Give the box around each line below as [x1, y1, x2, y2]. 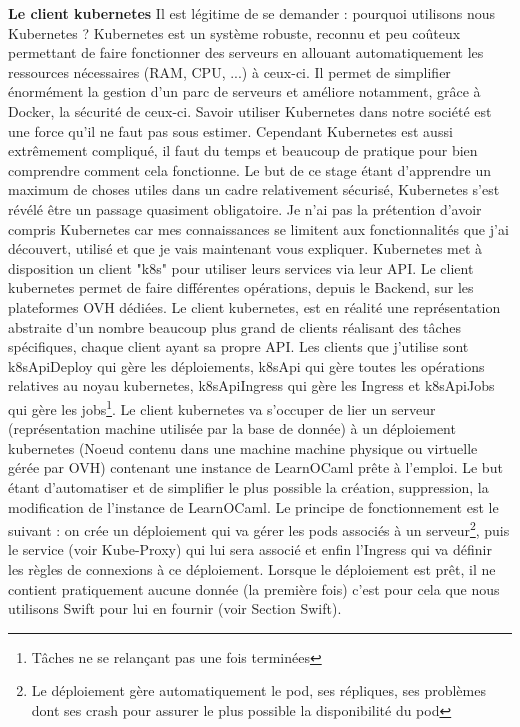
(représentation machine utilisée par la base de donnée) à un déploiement [8, 418, 456, 439]
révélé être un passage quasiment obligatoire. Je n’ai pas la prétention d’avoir [8, 198, 482, 219]
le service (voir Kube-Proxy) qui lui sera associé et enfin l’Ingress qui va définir [8, 539, 492, 560]
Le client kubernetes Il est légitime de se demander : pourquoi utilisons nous [8, 3, 496, 23]
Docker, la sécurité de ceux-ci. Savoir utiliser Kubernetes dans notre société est [8, 100, 492, 121]
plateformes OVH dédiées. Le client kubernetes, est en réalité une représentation [8, 296, 501, 317]
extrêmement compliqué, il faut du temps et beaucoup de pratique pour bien [8, 140, 478, 161]
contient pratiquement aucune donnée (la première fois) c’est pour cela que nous [8, 578, 500, 599]
